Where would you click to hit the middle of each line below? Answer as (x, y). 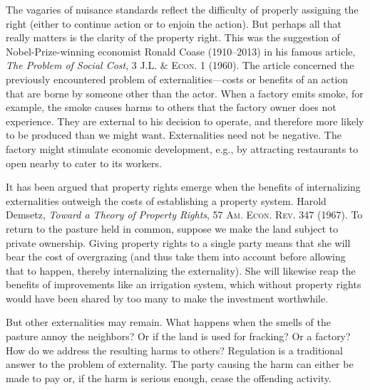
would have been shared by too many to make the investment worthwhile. (167, 298)
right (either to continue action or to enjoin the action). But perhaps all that (174, 23)
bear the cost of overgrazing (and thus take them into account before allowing (176, 257)
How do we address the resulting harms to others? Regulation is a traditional (174, 350)
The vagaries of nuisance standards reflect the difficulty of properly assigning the (182, 9)
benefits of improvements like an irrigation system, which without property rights (184, 284)
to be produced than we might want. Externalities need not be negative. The (174, 135)
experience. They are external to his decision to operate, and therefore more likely (185, 121)
